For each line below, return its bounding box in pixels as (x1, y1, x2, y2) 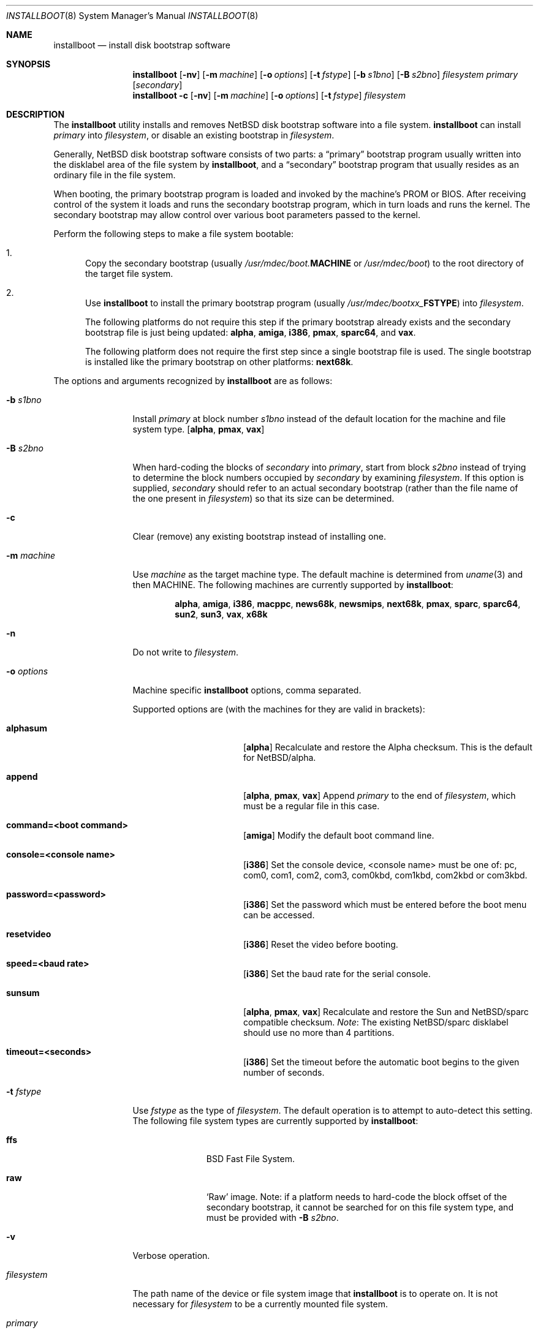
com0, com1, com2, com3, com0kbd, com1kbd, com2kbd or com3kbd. (243, 870, 528, 880)
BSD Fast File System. (206, 1154, 295, 1164)
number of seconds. (243, 1067, 325, 1078)
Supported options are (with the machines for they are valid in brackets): (132, 704, 425, 714)
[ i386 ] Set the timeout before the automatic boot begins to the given (243, 1057, 520, 1067)
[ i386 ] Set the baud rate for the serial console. (243, 969, 431, 979)
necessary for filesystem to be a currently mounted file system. (132, 1299, 388, 1309)
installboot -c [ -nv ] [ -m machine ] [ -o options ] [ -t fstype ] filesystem (132, 90, 406, 100)
